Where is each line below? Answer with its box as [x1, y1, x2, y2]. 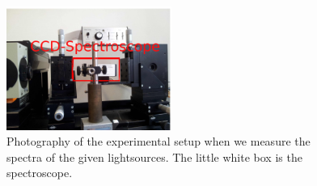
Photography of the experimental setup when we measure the [6, 133, 311, 150]
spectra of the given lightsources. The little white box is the [6, 148, 302, 165]
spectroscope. [6, 164, 73, 181]
